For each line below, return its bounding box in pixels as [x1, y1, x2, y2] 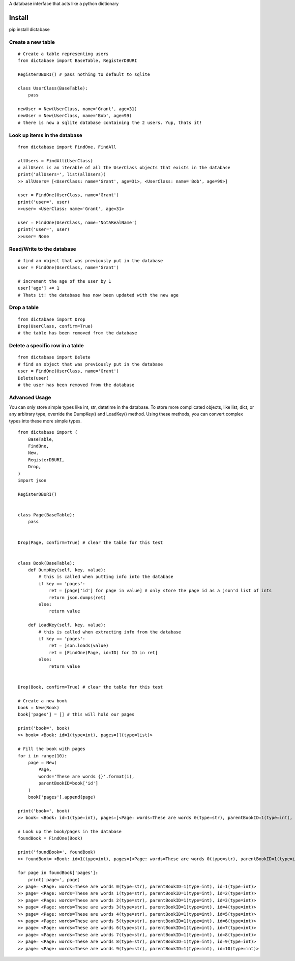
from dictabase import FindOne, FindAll [18, 144, 117, 150]
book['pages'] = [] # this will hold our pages [18, 712, 135, 718]
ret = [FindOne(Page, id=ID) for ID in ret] [49, 650, 158, 655]
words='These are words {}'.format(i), [38, 774, 135, 779]
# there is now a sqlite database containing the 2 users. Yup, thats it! [18, 120, 202, 125]
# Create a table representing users [18, 51, 109, 57]
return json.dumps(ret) [49, 595, 106, 600]
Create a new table [9, 38, 55, 45]
